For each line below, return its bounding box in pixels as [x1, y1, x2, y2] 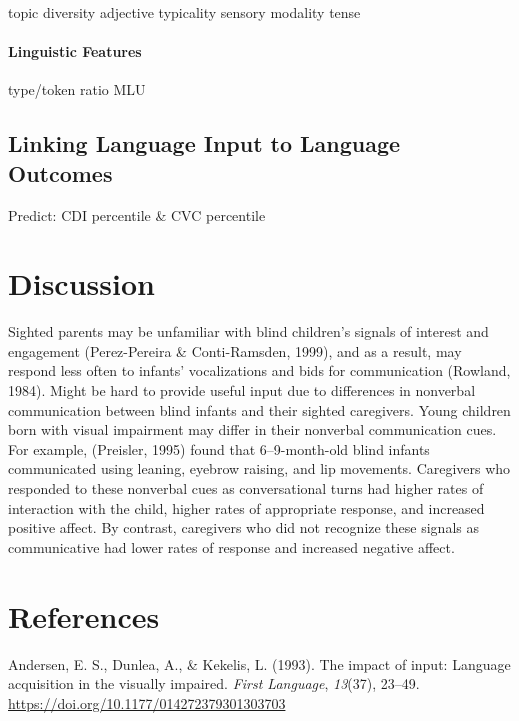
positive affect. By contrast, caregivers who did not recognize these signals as [8, 517, 479, 538]
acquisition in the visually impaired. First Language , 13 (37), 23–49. [8, 673, 420, 694]
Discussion [8, 263, 155, 304]
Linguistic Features [8, 41, 142, 62]
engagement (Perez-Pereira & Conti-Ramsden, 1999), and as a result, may [8, 340, 462, 361]
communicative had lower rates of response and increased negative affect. [8, 536, 455, 557]
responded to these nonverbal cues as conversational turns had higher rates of [8, 478, 484, 499]
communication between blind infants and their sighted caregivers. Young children [8, 399, 511, 420]
